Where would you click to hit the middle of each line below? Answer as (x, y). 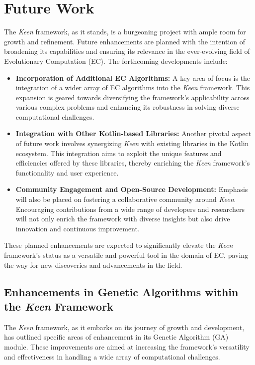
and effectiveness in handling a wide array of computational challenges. (112, 356)
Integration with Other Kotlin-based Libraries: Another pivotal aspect (133, 133)
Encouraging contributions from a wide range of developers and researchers (130, 209)
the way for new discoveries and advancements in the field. (93, 265)
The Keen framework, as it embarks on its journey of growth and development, (124, 327)
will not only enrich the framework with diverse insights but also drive (123, 219)
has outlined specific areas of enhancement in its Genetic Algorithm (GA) (116, 337)
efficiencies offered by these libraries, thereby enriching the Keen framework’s (133, 163)
